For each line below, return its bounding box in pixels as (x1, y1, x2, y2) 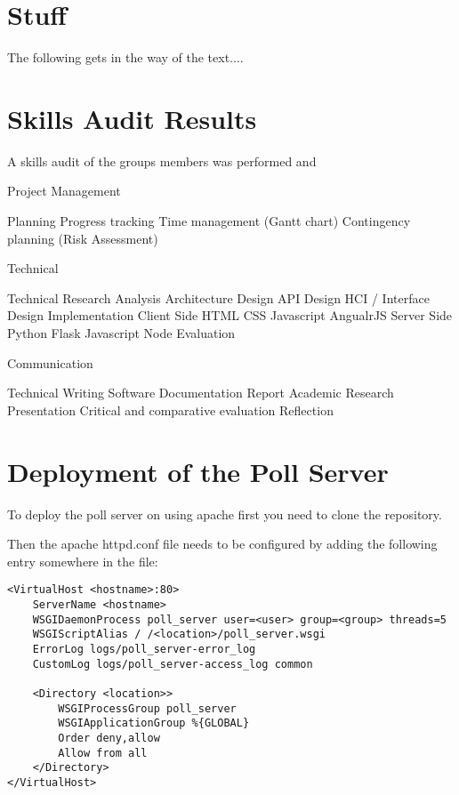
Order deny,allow (58, 731, 160, 744)
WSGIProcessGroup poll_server (58, 702, 237, 715)
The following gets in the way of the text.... (7, 48, 244, 67)
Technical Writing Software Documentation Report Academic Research (7, 383, 394, 402)
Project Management (7, 181, 121, 200)
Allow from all (58, 746, 148, 759)
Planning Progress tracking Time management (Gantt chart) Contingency (7, 212, 411, 230)
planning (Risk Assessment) (7, 229, 158, 247)
